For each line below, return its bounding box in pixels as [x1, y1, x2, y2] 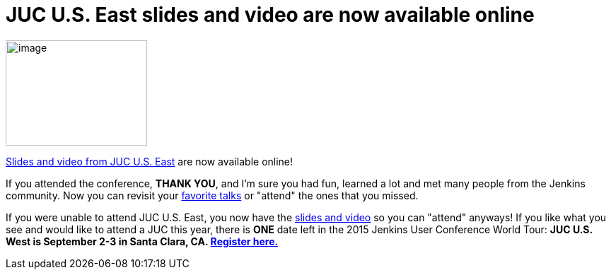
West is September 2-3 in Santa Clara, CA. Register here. [6, 235, 279, 247]
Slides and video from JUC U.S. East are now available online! [6, 155, 293, 168]
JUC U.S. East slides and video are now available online [6, 3, 535, 27]
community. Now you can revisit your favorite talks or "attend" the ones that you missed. [6, 189, 419, 201]
